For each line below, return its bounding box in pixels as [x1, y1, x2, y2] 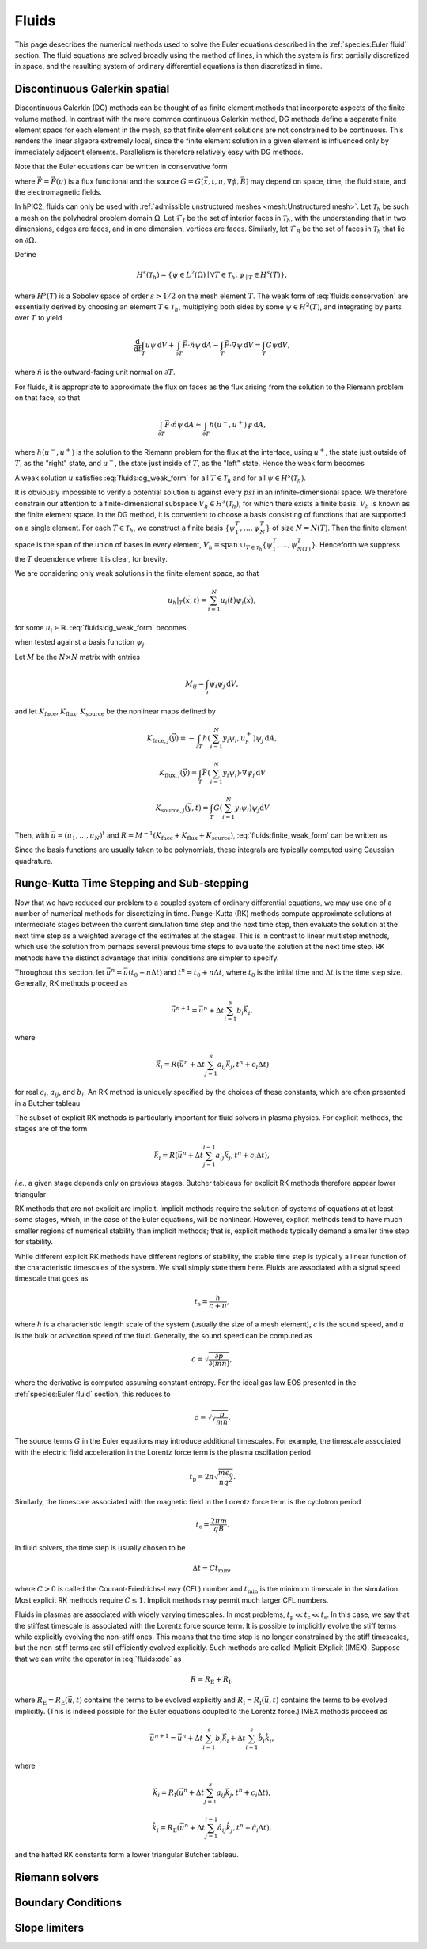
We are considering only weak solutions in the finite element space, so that [14, 568, 259, 577]
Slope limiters [14, 1921, 85, 1935]
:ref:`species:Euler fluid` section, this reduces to [14, 1389, 171, 1398]
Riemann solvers [14, 1871, 100, 1884]
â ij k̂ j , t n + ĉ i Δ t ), [217, 1822, 272, 1834]
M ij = [184, 679, 205, 690]
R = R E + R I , [190, 1675, 233, 1686]
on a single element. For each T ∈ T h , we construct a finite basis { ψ [14, 523, 236, 534]
